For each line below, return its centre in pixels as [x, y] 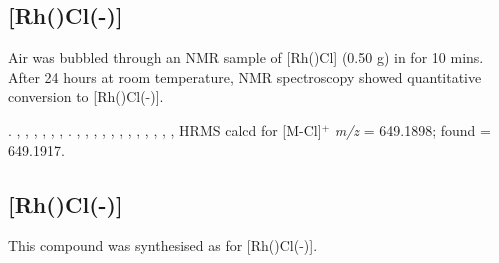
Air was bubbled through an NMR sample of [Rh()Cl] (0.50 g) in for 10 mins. [246, 57]
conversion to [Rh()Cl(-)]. [86, 96]
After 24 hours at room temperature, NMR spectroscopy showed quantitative [245, 76]
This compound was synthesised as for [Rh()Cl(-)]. [163, 245]
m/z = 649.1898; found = [412, 129]
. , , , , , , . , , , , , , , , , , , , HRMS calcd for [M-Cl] [165, 129]
